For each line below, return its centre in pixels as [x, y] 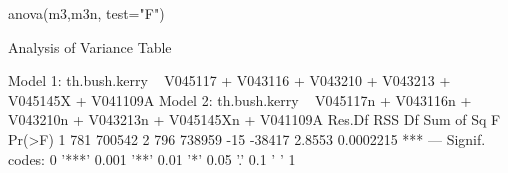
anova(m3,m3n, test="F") [86, 13]
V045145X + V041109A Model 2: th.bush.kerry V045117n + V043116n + [240, 99]
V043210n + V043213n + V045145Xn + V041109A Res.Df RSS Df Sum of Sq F [254, 119]
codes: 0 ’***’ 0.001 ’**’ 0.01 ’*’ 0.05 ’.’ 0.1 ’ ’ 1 [152, 158]
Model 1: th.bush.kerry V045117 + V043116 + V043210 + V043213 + [229, 80]
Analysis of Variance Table [90, 46]
